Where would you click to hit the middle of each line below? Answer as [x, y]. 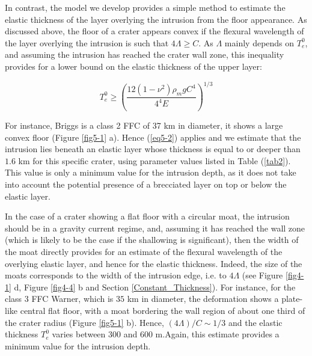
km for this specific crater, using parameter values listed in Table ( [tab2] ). [154, 160]
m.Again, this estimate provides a [217, 334]
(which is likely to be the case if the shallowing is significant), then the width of [152, 240]
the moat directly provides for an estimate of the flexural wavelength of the [144, 251]
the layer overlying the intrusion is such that [87, 42]
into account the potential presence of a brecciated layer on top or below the [146, 184]
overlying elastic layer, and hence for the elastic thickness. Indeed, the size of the [154, 263]
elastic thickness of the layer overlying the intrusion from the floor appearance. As [156, 19]
